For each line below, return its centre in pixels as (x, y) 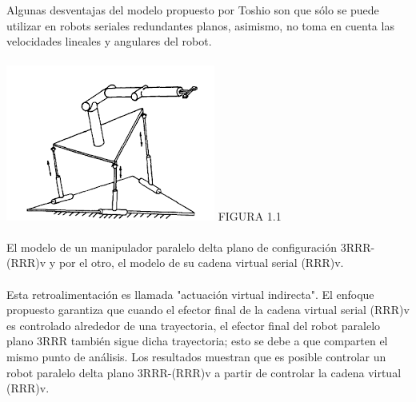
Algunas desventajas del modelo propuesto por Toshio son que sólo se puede (193, 10)
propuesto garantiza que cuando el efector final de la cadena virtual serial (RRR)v (208, 310)
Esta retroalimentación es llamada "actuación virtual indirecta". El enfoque (190, 294)
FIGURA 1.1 (250, 215)
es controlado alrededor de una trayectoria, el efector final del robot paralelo (194, 325)
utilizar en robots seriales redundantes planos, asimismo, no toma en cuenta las (200, 25)
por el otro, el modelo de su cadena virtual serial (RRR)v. (201, 263)
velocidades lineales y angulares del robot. (109, 41)
